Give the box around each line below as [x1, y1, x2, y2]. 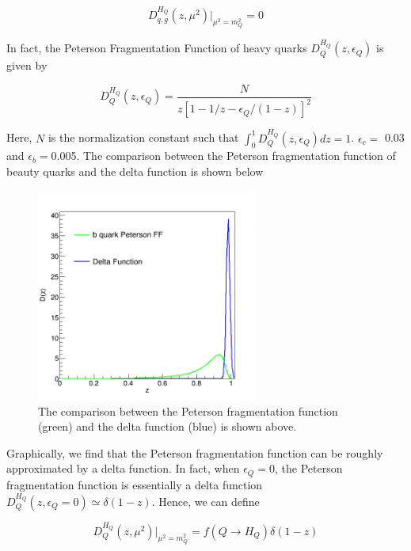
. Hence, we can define [151, 492, 260, 509]
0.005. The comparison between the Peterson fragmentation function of [51, 147, 396, 164]
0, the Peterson [269, 460, 343, 477]
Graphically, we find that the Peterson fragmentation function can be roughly [6, 444, 383, 461]
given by [6, 57, 48, 74]
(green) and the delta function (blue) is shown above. [38, 418, 297, 435]
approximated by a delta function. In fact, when [6, 460, 240, 477]
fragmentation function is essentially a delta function [6, 476, 263, 492]
